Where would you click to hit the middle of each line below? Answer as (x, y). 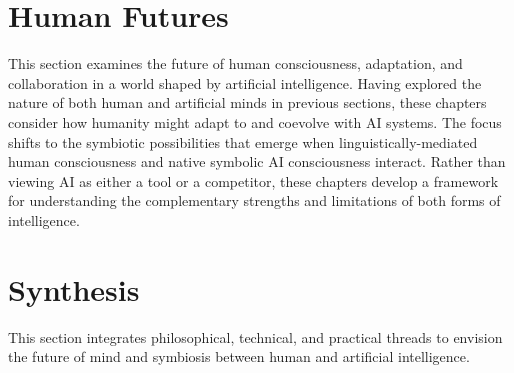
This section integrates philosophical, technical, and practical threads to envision (255, 336)
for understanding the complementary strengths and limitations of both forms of (254, 200)
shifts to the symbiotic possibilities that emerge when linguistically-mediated (243, 141)
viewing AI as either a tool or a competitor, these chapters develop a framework (253, 180)
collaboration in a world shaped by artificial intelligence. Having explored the (245, 82)
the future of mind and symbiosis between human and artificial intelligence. (239, 356)
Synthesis (74, 288)
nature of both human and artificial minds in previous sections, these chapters (247, 102)
